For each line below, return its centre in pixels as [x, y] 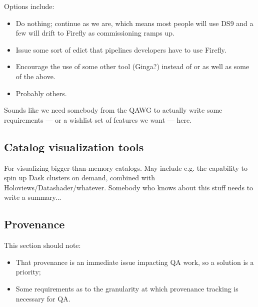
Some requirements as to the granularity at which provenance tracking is [127, 288]
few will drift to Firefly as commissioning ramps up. [95, 33]
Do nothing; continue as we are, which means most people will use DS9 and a [134, 23]
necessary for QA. [43, 298]
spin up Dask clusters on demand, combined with [79, 178]
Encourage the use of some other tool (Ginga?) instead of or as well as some [132, 66]
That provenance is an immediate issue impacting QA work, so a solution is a [135, 262]
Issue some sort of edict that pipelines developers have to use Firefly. [121, 49]
